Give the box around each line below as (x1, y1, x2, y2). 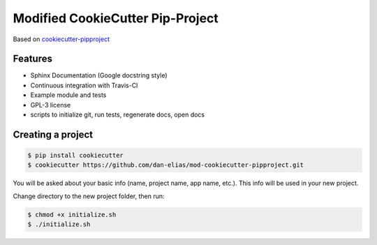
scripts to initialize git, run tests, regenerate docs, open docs (30, 110, 205, 119)
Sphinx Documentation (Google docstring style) (30, 71, 168, 80)
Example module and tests (30, 91, 107, 99)
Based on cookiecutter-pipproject (13, 35, 110, 43)
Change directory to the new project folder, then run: (13, 192, 165, 200)
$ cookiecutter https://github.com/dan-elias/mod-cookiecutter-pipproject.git (27, 161, 304, 169)
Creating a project (13, 128, 94, 140)
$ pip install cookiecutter (27, 151, 124, 160)
